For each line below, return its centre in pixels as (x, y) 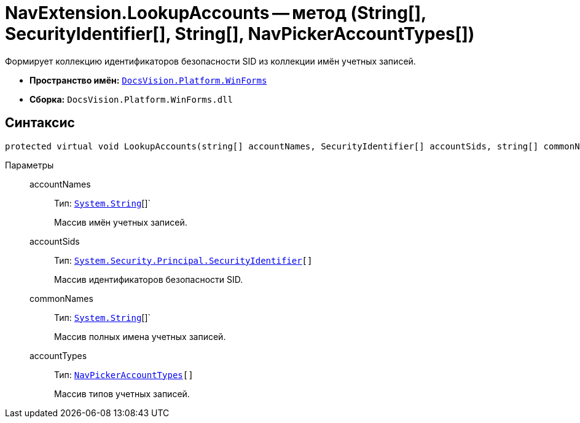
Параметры (29, 165)
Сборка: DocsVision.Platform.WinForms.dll (131, 99)
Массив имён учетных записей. (121, 222)
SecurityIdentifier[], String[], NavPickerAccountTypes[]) (240, 34)
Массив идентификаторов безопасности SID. (149, 279)
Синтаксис (40, 123)
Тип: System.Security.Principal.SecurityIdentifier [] (183, 260)
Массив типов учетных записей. (122, 393)
